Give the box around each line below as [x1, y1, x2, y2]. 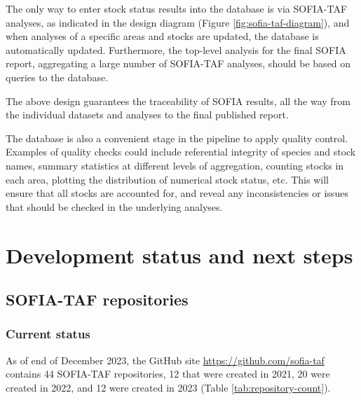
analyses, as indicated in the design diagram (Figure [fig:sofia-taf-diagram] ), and [6, 15, 350, 29]
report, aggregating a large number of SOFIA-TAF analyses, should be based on [6, 56, 351, 71]
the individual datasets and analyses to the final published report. [6, 107, 289, 122]
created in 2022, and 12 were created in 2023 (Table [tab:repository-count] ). [6, 380, 331, 394]
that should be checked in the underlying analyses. [6, 199, 223, 214]
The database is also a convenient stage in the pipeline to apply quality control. [6, 130, 348, 145]
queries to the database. [6, 69, 109, 84]
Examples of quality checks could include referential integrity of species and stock [6, 144, 356, 159]
